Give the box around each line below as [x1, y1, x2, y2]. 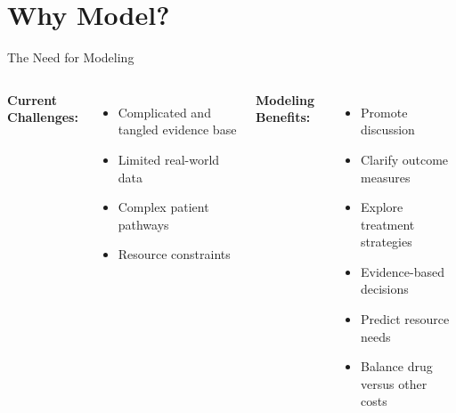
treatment [361, 215, 415, 233]
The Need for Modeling [7, 48, 134, 67]
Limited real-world [118, 150, 220, 168]
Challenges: [7, 108, 78, 126]
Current [7, 90, 57, 109]
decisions [361, 279, 409, 298]
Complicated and [118, 102, 211, 121]
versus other [361, 374, 427, 393]
